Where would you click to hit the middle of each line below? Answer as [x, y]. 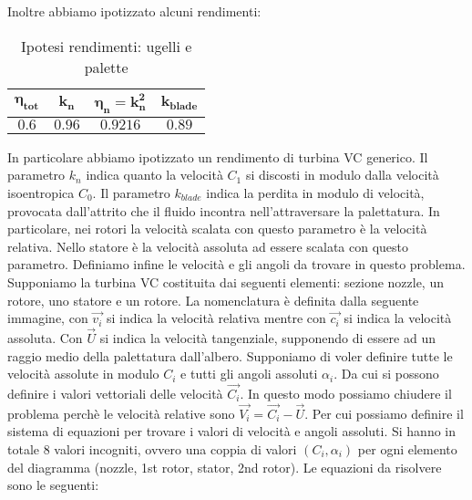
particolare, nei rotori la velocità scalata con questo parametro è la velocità [217, 229]
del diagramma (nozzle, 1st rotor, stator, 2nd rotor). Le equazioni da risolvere [225, 467]
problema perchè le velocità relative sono [121, 413]
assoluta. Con [45, 337]
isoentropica [41, 192]
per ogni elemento [407, 448]
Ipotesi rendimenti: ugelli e [107, 46]
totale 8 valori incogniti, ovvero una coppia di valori [152, 448]
